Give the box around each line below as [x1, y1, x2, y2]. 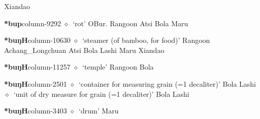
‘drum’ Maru [79, 105, 119, 116]
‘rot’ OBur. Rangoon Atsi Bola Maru [73, 18, 188, 28]
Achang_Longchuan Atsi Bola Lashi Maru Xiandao [4, 44, 165, 55]
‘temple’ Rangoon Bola [82, 62, 154, 72]
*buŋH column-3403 [4, 105, 67, 116]
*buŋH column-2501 [4, 78, 67, 89]
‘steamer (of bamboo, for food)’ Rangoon [82, 35, 210, 45]
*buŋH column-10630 [4, 35, 71, 45]
